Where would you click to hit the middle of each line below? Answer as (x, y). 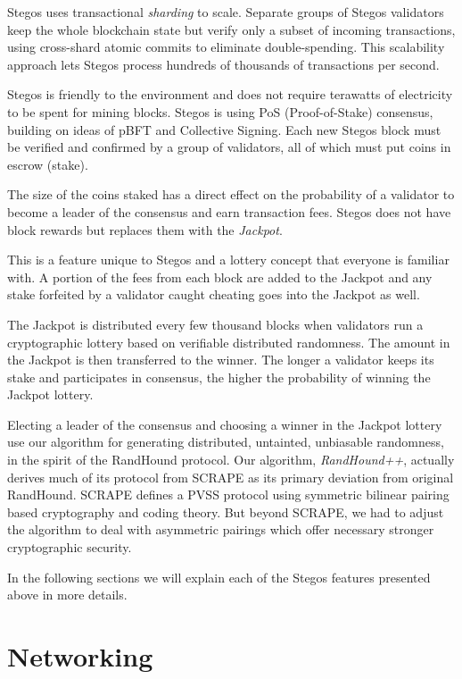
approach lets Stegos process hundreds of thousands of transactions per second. (223, 64)
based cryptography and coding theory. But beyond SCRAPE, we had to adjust (226, 511)
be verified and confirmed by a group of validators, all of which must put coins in (229, 147)
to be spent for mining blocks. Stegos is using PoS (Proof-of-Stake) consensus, (220, 111)
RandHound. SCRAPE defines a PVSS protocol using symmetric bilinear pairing (228, 495)
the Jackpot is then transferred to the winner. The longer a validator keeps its (221, 360)
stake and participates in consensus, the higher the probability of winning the (219, 377)
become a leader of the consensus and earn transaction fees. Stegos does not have (229, 211)
